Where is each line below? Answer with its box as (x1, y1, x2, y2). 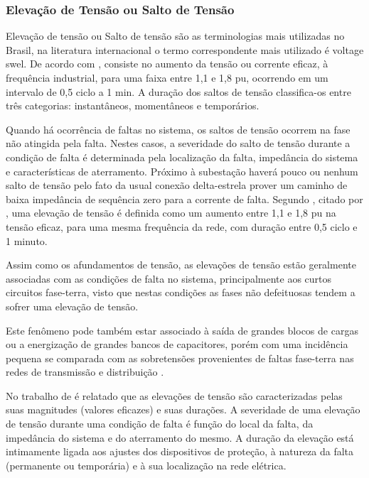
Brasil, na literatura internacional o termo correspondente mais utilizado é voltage (6, 42, 364, 57)
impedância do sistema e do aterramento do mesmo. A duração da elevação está (6, 430, 354, 445)
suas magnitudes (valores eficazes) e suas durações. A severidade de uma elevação (6, 402, 360, 417)
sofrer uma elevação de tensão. (6, 298, 139, 313)
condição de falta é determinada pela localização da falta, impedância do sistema (6, 149, 358, 164)
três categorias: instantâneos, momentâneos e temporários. (6, 98, 260, 113)
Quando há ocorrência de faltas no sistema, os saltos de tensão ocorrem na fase (6, 121, 351, 136)
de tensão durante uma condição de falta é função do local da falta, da (6, 416, 314, 431)
